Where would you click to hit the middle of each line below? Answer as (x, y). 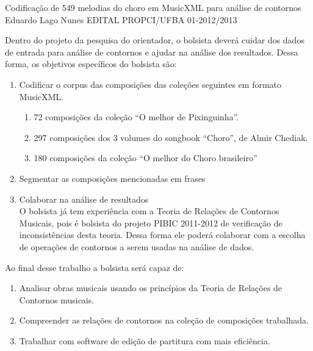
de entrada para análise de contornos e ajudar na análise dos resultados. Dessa (152, 52)
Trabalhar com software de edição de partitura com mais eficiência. (145, 340)
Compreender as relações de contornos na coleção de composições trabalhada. (164, 320)
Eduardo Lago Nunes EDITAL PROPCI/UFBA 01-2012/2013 (121, 19)
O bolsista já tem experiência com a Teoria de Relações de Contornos (149, 211)
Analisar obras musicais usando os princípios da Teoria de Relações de (151, 288)
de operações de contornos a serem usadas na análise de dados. (137, 246)
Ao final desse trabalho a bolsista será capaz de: (95, 267)
